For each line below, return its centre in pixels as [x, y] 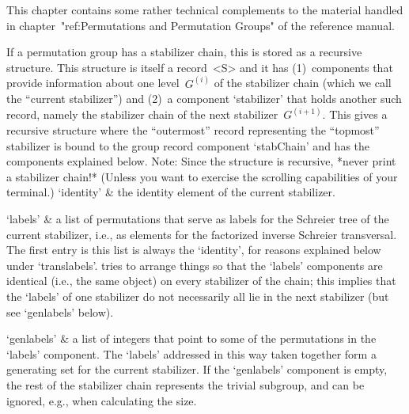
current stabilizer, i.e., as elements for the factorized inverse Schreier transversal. [202, 234]
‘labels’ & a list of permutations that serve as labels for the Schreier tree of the [198, 218]
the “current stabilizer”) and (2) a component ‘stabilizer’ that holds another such [204, 99]
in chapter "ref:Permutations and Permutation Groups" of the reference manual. [201, 25]
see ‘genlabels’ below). [60, 311]
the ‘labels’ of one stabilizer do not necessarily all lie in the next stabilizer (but [198, 296]
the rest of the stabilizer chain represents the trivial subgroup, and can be [186, 384]
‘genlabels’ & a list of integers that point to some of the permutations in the [191, 338]
